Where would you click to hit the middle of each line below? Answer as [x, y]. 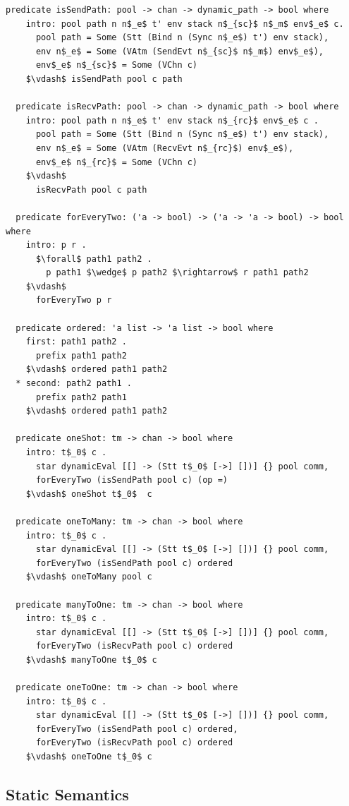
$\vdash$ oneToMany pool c [89, 577]
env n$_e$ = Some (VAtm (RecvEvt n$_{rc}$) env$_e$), [165, 148]
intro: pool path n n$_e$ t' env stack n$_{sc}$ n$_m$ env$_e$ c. [185, 24]
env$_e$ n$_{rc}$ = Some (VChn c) [117, 162]
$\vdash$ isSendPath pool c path [104, 79]
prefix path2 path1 [81, 397]
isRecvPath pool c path [91, 190]
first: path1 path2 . [76, 342]
